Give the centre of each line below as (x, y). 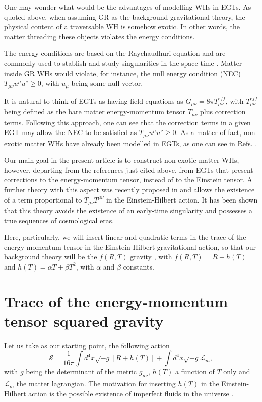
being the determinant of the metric (81, 372)
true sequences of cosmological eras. (59, 220)
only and (237, 372)
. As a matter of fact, (209, 132)
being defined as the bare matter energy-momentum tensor (95, 112)
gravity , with (151, 257)
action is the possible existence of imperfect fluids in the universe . (131, 393)
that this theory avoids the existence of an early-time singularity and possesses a (128, 210)
